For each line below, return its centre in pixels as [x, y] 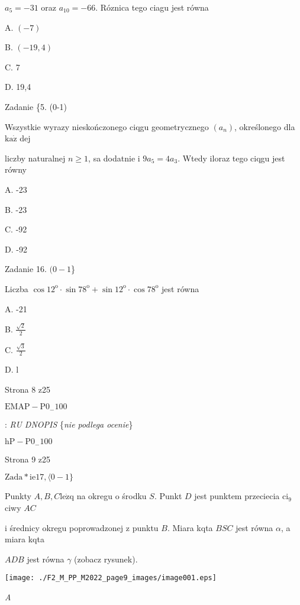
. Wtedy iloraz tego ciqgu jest [231, 158]
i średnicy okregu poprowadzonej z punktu [82, 527]
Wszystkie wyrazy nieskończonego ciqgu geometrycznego [107, 126]
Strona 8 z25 [28, 389]
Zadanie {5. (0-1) [36, 106]
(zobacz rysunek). [106, 559]
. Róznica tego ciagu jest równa [152, 7]
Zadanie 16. [26, 269]
